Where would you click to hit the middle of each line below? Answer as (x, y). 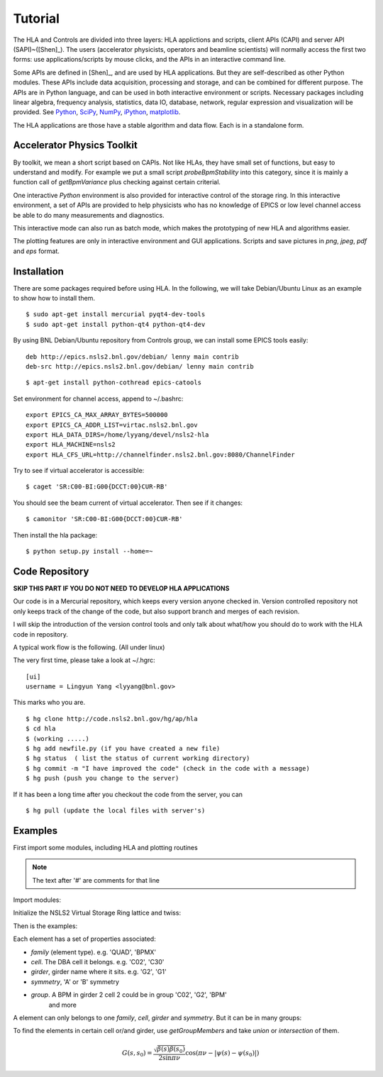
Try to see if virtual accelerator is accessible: (79, 471)
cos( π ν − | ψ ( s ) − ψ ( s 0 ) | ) (222, 1053)
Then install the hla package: (55, 535)
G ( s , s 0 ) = (137, 1053)
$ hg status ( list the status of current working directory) (138, 758)
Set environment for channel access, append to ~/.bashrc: (98, 398)
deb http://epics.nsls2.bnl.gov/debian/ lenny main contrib (132, 357)
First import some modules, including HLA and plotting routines (105, 847)
